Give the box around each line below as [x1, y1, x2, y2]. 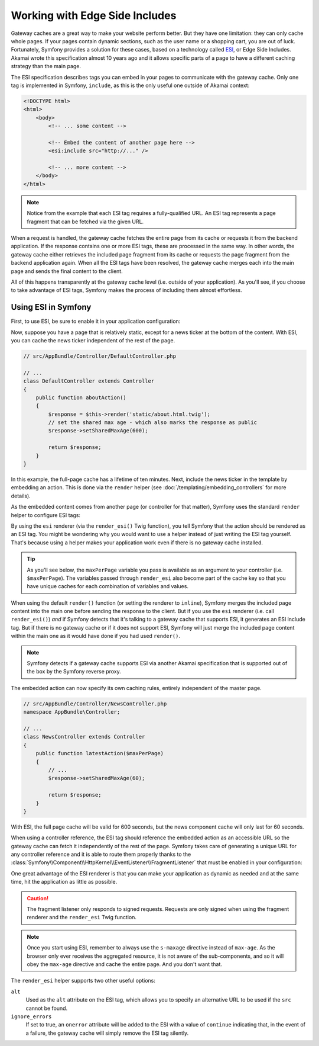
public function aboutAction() [35, 394, 126, 401]
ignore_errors [11, 1013, 52, 1020]
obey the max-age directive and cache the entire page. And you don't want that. [27, 960, 223, 968]
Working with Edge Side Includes [11, 9, 177, 22]
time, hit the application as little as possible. [11, 878, 118, 885]
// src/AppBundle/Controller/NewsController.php [23, 700, 167, 707]
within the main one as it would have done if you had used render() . [11, 633, 180, 640]
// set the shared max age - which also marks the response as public [48, 419, 257, 426]
